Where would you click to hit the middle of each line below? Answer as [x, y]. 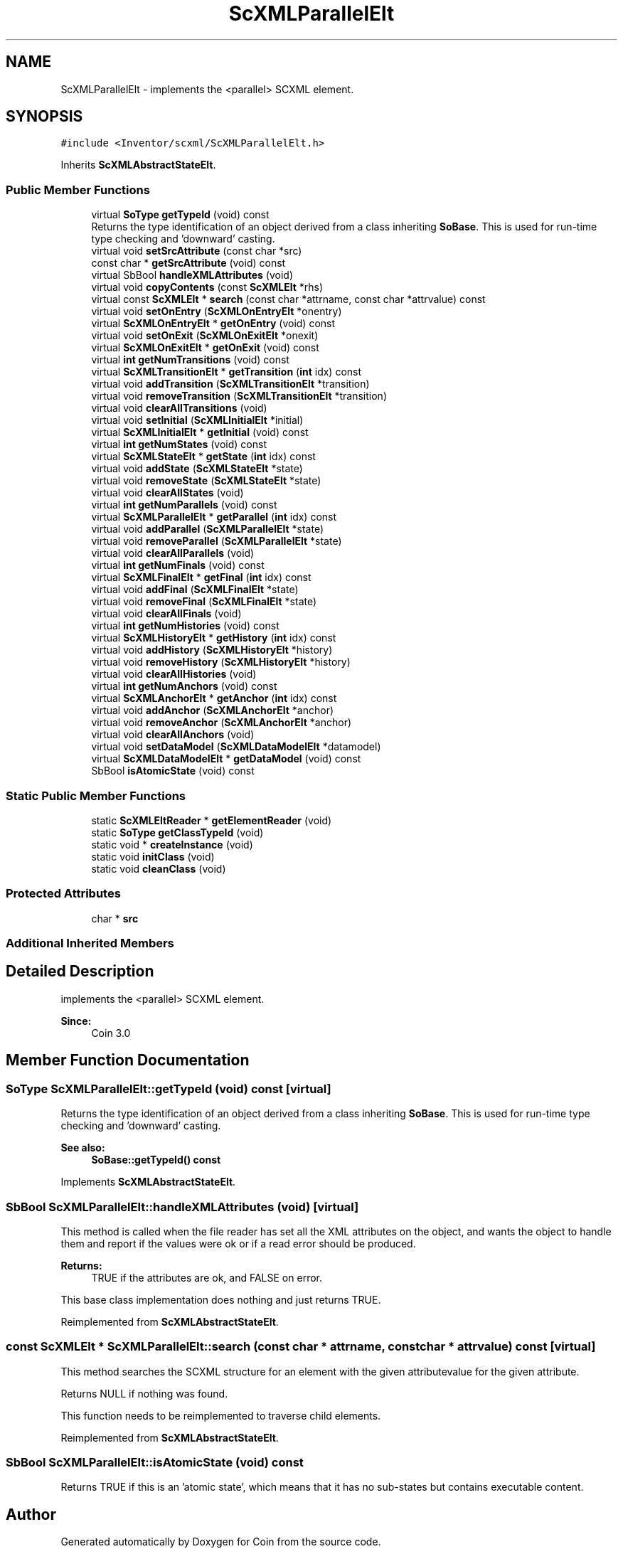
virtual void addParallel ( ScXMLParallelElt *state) [208, 529]
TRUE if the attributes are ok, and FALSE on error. [207, 1277]
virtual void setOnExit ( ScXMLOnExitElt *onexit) [205, 336]
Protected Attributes [63, 894]
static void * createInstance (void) [172, 844]
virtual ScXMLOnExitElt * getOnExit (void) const [205, 348]
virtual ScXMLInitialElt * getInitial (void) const [200, 432]
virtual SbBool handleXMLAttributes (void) [192, 275]
